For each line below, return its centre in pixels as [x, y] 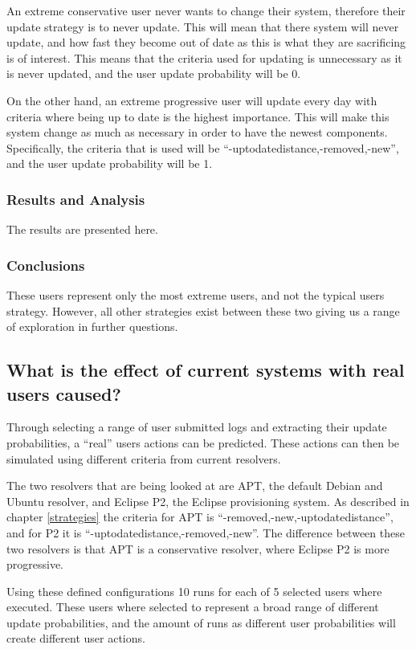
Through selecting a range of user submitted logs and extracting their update [197, 427]
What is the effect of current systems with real [206, 370]
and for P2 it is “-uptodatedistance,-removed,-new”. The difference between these [206, 532]
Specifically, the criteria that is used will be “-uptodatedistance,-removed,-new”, [203, 147]
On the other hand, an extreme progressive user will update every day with [192, 100]
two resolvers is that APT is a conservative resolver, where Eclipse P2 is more [198, 548]
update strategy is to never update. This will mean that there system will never [203, 26]
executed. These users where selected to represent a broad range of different [193, 607]
